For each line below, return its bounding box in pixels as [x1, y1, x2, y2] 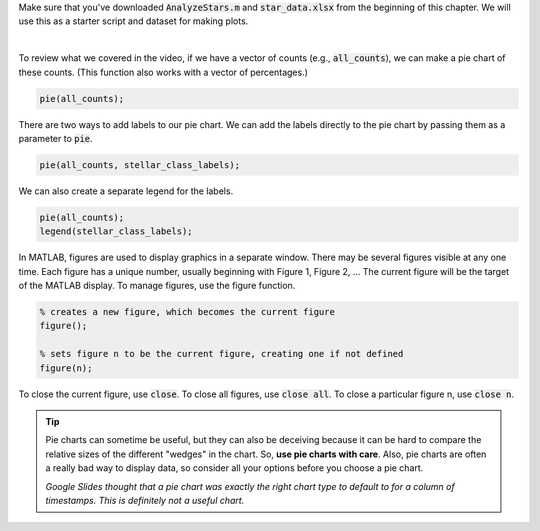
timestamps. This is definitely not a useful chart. [45, 494, 245, 506]
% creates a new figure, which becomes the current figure [39, 306, 335, 318]
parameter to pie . [18, 132, 94, 144]
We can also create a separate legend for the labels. [18, 185, 234, 197]
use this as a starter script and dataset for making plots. [18, 15, 249, 27]
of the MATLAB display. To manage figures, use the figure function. [18, 280, 296, 292]
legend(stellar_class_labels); [39, 226, 194, 237]
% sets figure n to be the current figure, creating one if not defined [39, 348, 404, 360]
